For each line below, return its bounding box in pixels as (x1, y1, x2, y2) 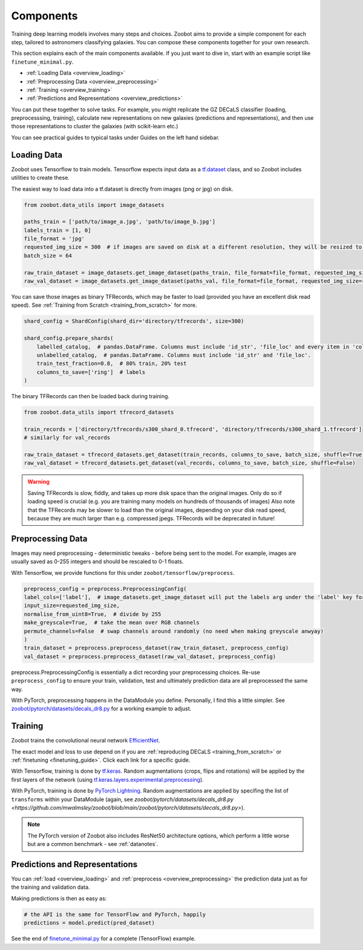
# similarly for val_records (24, 434, 111, 441)
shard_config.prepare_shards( (24, 335, 114, 342)
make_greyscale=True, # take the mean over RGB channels (24, 619, 200, 626)
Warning (27, 478, 50, 485)
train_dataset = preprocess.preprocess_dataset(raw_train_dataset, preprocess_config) (24, 644, 289, 652)
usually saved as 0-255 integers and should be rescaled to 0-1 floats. (11, 558, 184, 565)
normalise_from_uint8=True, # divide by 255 (24, 611, 162, 617)
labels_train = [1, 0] (24, 227, 91, 234)
